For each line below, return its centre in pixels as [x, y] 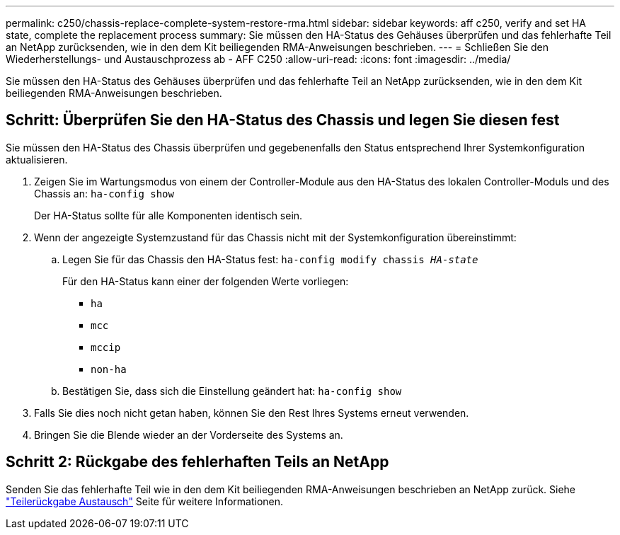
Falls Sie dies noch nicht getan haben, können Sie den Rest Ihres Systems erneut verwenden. [252, 413]
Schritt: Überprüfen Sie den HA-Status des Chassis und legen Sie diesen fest [283, 120]
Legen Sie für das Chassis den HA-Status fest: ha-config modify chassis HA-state [270, 259]
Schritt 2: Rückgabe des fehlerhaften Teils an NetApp [197, 462]
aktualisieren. [37, 159]
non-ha [109, 369]
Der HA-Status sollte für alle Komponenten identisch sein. [168, 215]
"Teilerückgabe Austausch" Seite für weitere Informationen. [145, 501]
